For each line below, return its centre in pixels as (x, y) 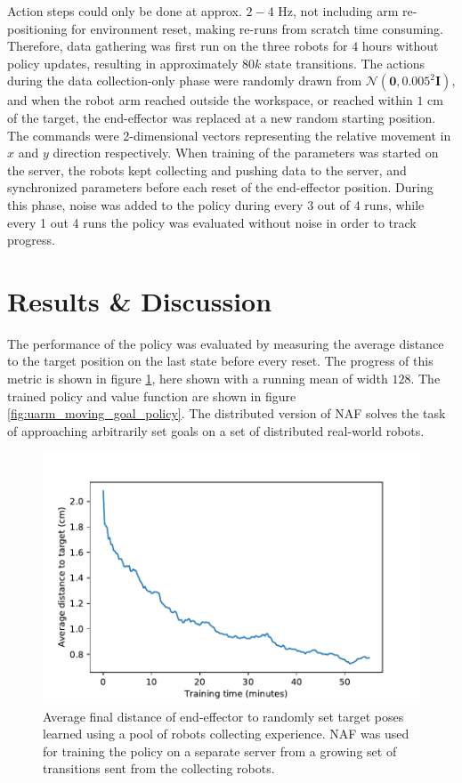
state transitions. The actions (345, 63)
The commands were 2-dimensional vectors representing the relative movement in (229, 135)
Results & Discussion (140, 300)
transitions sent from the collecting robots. (159, 768)
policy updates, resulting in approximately (123, 63)
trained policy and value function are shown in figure (152, 396)
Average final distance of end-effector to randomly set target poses (223, 716)
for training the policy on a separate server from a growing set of (220, 751)
